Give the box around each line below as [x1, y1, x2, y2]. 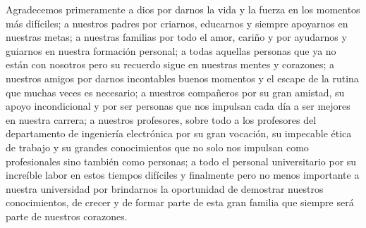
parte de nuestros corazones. [6, 208, 128, 223]
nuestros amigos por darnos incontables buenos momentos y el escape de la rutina [6, 70, 359, 85]
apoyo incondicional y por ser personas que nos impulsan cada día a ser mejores [6, 99, 350, 113]
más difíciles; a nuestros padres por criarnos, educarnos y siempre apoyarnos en [6, 15, 348, 30]
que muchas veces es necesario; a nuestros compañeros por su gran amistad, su [6, 84, 345, 99]
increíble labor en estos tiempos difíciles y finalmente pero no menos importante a [6, 167, 360, 182]
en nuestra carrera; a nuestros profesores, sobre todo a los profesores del [6, 112, 317, 127]
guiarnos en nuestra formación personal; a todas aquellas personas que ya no [6, 43, 336, 58]
